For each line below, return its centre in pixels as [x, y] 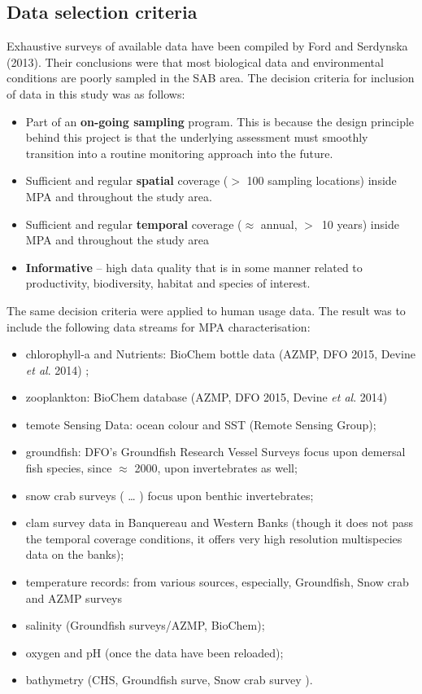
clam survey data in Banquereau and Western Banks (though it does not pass [219, 523]
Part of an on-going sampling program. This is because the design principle [220, 121]
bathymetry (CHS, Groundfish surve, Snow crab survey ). [169, 680]
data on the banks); [75, 554]
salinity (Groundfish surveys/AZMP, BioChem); [145, 625]
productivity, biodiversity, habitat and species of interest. [168, 283]
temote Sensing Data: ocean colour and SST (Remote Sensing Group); [201, 424]
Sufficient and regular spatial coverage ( [127, 180]
